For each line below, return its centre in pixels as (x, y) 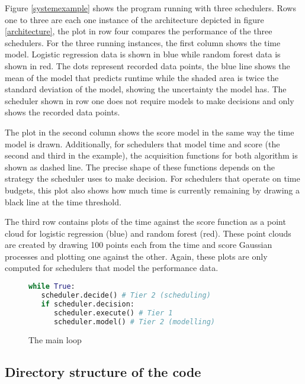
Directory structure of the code (103, 372)
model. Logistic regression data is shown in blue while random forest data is (143, 54)
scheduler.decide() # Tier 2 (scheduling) (126, 295)
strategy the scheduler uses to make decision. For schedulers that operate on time (152, 178)
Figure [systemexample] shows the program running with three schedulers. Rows (150, 8)
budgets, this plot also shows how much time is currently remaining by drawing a (152, 190)
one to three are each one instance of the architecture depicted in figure (134, 19)
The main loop (55, 340)
